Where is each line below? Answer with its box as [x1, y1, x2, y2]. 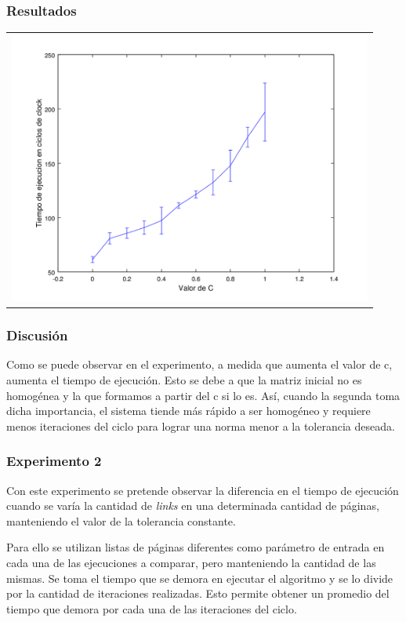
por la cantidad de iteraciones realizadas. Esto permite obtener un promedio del [6, 585, 390, 602]
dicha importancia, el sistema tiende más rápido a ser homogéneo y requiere [6, 402, 371, 419]
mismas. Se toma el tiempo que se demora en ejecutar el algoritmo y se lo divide [6, 569, 393, 586]
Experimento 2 [6, 451, 102, 471]
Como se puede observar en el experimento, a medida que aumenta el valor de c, [6, 356, 393, 373]
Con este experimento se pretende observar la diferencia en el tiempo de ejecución [6, 482, 399, 498]
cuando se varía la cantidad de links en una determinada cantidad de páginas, [6, 497, 379, 514]
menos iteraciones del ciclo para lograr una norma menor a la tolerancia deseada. [6, 417, 395, 434]
